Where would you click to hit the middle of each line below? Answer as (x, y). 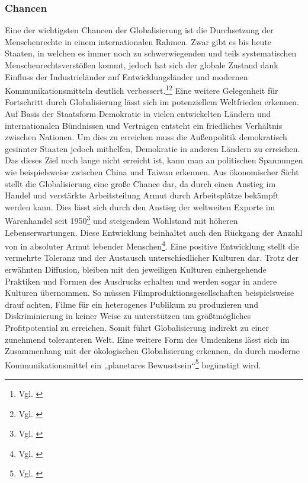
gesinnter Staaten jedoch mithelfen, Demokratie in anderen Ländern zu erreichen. (153, 148)
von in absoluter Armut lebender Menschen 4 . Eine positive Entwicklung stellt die (152, 245)
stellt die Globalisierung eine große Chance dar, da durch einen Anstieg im (140, 183)
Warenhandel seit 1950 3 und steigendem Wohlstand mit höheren (121, 220)
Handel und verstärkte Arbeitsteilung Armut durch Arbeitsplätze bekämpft (142, 195)
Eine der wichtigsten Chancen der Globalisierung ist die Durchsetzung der (139, 30)
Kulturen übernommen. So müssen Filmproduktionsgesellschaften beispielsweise (150, 293)
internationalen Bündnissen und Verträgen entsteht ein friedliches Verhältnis (144, 125)
